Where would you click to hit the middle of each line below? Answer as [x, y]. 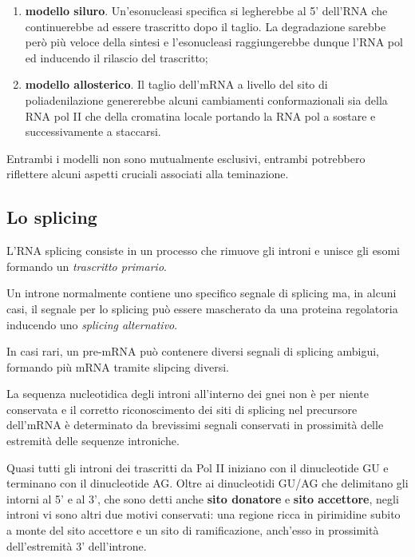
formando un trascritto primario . [87, 266]
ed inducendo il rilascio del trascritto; [117, 57]
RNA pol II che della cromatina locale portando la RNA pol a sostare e [200, 115]
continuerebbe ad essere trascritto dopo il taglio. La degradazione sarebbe [206, 26]
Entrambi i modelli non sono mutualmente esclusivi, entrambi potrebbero [186, 158]
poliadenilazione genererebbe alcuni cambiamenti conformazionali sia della [206, 99]
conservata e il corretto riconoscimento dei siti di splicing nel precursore [182, 409]
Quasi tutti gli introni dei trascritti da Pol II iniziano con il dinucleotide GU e [198, 467]
